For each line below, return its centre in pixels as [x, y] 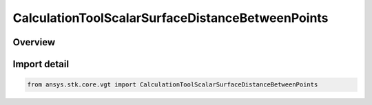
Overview [34, 42]
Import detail [41, 64]
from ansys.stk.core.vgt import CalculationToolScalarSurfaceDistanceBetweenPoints [173, 85]
